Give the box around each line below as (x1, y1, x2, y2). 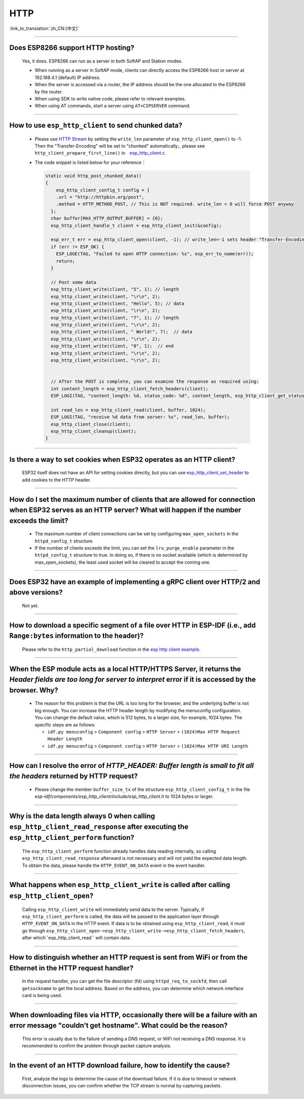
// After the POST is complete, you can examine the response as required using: (51, 379, 259, 385)
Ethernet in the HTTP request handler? (9, 964, 134, 972)
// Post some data (51, 279, 96, 285)
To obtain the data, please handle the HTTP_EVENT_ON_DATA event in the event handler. (22, 862, 206, 868)
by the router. (34, 89, 63, 95)
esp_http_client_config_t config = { (56, 187, 150, 193)
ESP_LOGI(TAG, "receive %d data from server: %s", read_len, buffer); (51, 414, 230, 420)
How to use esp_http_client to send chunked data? (9, 121, 182, 130)
